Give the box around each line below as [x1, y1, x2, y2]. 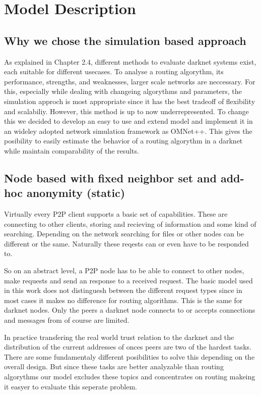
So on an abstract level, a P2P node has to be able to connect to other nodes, [4, 265, 244, 276]
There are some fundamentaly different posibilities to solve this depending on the [4, 351, 255, 362]
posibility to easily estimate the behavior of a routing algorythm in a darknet [4, 135, 243, 146]
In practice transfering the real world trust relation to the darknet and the [4, 331, 234, 342]
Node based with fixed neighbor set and [4, 170, 217, 185]
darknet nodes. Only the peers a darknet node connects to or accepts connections [4, 305, 255, 315]
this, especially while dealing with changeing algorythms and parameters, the [4, 86, 242, 96]
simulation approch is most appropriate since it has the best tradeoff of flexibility [4, 95, 255, 106]
